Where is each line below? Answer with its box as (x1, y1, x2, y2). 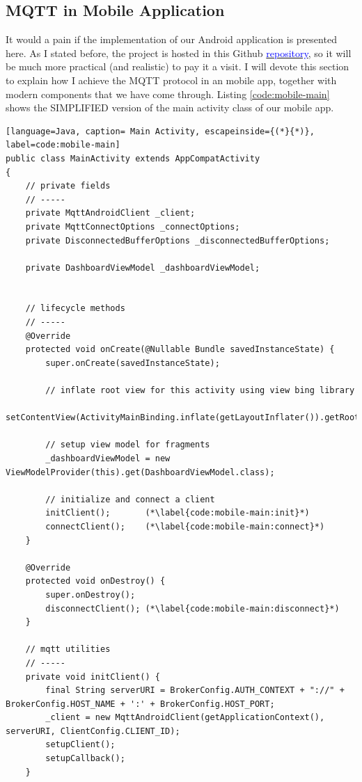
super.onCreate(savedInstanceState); (45, 358, 220, 368)
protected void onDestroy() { (25, 576, 166, 586)
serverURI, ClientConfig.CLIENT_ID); (6, 726, 180, 736)
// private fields (25, 181, 111, 191)
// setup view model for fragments (45, 440, 210, 450)
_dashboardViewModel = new (45, 454, 171, 464)
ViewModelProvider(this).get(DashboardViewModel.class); (6, 467, 275, 477)
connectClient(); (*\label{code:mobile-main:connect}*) (45, 521, 325, 532)
